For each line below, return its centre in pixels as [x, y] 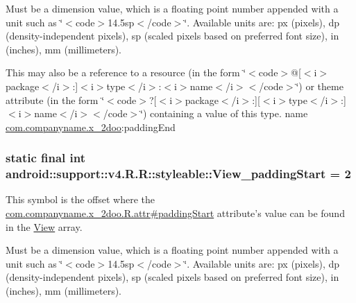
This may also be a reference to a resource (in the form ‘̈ [126, 72]
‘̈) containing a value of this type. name [224, 113]
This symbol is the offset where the [80, 199]
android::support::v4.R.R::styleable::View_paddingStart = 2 [178, 174]
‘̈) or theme [320, 86]
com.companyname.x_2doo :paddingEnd [91, 127]
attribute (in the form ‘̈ [55, 99]
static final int [46, 158]
